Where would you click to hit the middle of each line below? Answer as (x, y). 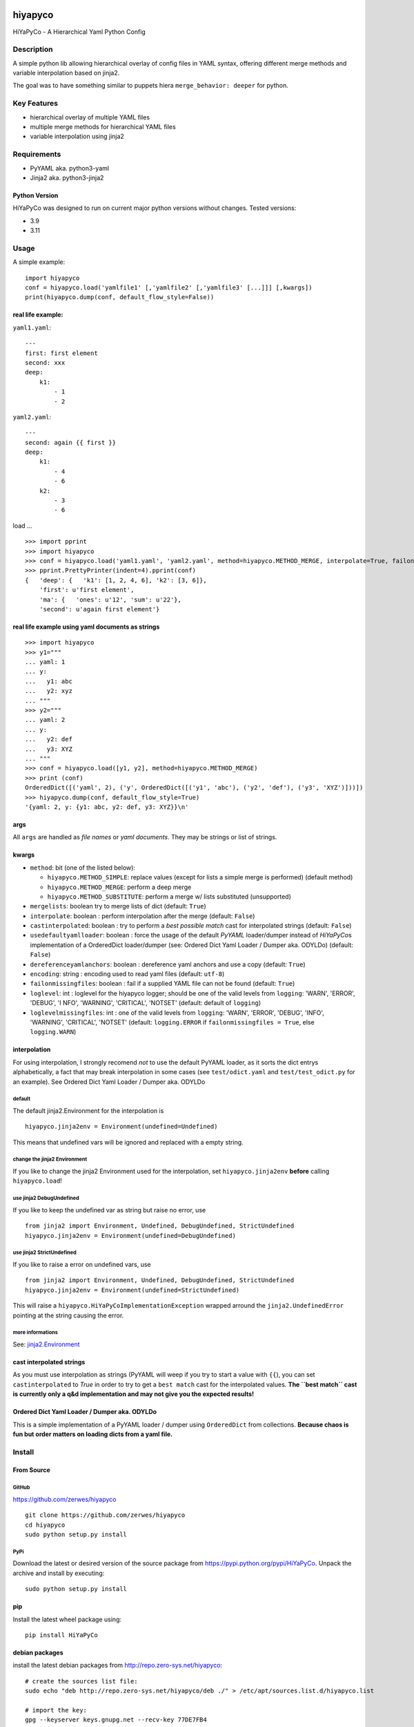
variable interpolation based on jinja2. (66, 73)
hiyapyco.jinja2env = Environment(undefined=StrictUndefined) (132, 1290)
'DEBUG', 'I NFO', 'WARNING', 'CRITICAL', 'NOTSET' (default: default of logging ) (146, 1003)
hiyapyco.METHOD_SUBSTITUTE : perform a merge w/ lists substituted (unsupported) (169, 896)
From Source (32, 1470)
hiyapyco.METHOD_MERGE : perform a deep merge (119, 887)
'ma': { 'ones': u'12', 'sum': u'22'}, (110, 600)
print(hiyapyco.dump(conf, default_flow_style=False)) (120, 297)
